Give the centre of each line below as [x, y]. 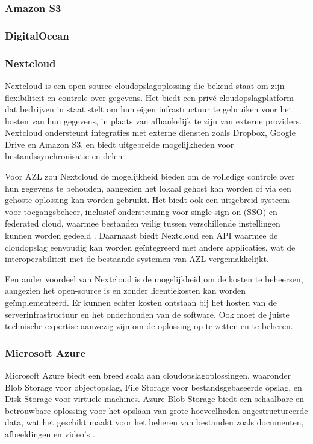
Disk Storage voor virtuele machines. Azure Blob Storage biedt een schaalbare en [155, 399]
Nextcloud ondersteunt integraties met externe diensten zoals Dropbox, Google [150, 132]
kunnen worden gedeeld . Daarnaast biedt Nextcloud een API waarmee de [141, 235]
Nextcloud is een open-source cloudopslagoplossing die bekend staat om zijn [145, 85]
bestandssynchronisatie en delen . [66, 156]
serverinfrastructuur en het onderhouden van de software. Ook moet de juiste [147, 314]
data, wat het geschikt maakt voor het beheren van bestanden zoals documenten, [154, 422]
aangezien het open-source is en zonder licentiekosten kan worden [126, 290]
